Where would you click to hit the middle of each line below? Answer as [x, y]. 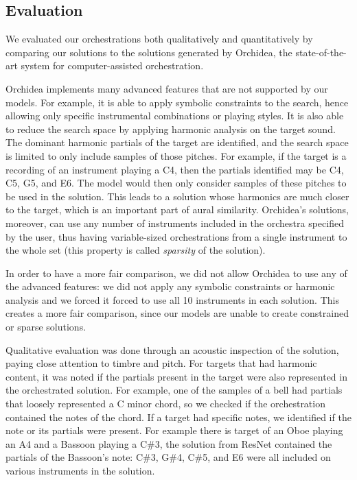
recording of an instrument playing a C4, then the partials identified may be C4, [175, 169]
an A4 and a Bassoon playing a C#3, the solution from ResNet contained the [169, 443]
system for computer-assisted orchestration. [112, 65]
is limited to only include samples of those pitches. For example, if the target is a [176, 155]
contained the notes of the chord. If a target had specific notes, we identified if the [178, 417]
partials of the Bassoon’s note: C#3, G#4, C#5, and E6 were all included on [168, 457]
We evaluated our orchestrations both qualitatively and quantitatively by [159, 39]
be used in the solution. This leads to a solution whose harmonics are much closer [177, 196]
